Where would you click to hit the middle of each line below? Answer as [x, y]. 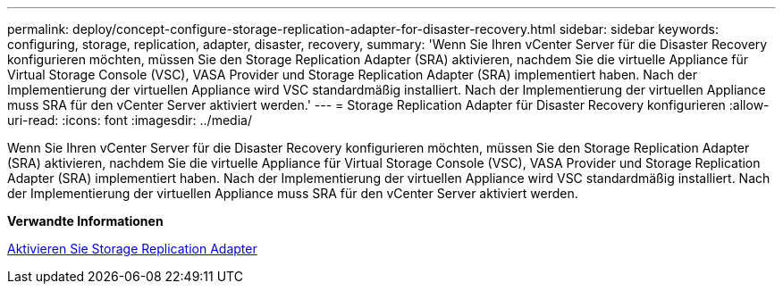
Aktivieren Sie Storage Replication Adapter [132, 249]
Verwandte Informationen [85, 221]
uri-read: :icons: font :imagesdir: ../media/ [130, 120]
